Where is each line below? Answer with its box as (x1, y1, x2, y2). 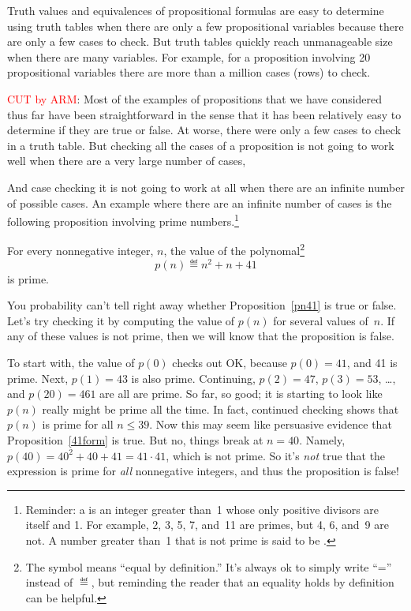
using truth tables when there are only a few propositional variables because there (7, 17, 404, 34)
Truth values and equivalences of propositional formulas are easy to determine (7, 2, 384, 18)
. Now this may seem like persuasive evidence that (149, 416, 392, 433)
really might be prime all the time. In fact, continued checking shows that (42, 400, 399, 417)
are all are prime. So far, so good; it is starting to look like (99, 385, 383, 402)
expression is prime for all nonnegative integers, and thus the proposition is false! (7, 463, 399, 479)
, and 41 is (346, 354, 398, 371)
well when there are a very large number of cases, (7, 152, 246, 169)
